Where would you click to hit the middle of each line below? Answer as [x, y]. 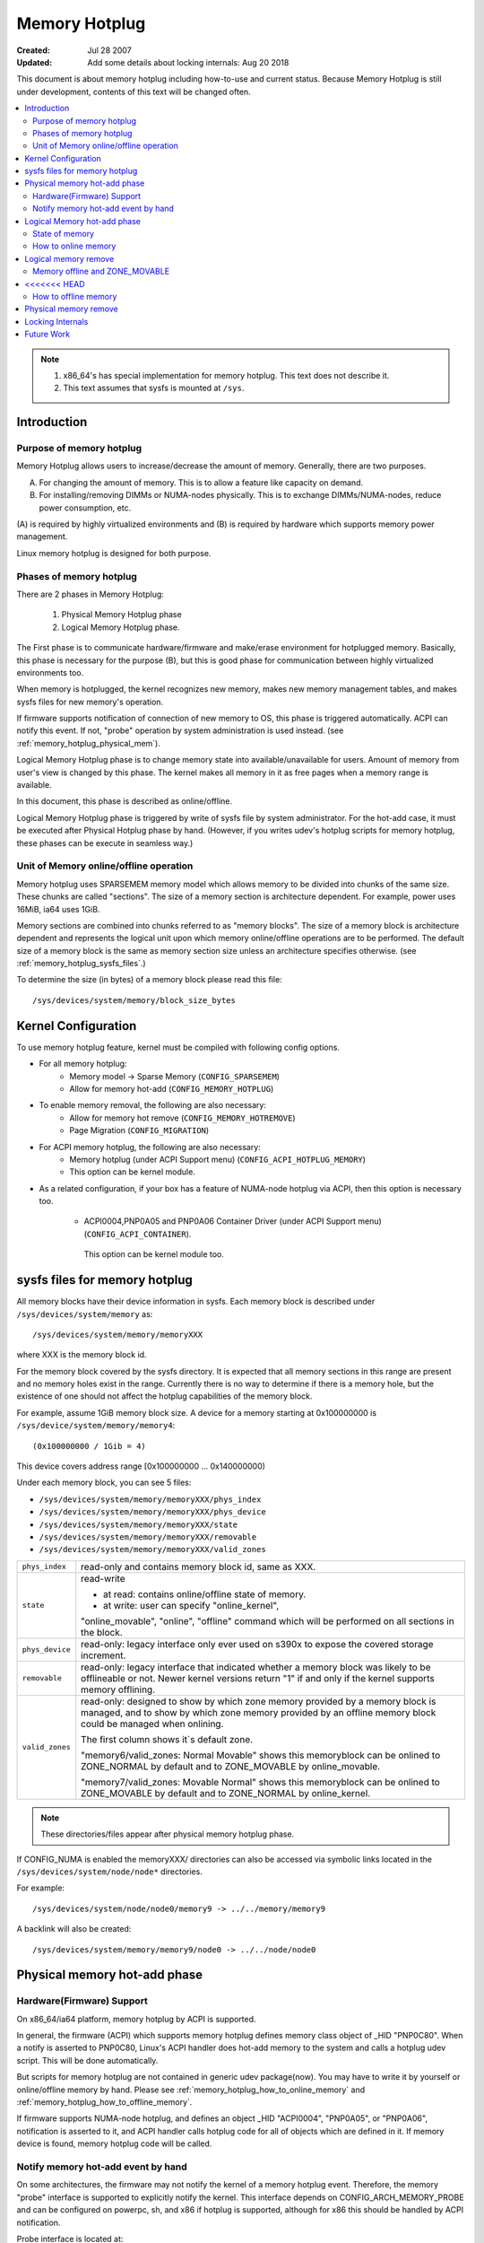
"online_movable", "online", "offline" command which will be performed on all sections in [268, 1621]
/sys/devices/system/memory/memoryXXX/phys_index [150, 1499]
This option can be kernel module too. [154, 1254]
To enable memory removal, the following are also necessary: [152, 1105]
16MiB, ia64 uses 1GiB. [58, 909]
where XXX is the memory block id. [82, 1355]
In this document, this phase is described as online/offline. [125, 801]
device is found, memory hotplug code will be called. [114, 2143]
